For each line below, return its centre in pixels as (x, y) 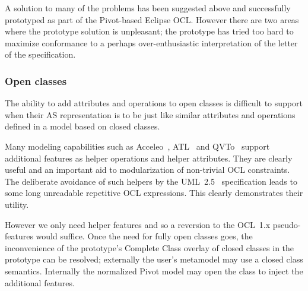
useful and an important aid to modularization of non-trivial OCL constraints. (147, 170)
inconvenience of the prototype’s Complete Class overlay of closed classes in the (150, 247)
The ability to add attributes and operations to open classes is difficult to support (154, 103)
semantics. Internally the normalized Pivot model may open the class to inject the (154, 271)
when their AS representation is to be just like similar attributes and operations (150, 114)
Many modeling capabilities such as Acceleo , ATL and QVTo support (137, 146)
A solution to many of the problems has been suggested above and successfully (148, 8)
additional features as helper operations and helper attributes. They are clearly (149, 158)
